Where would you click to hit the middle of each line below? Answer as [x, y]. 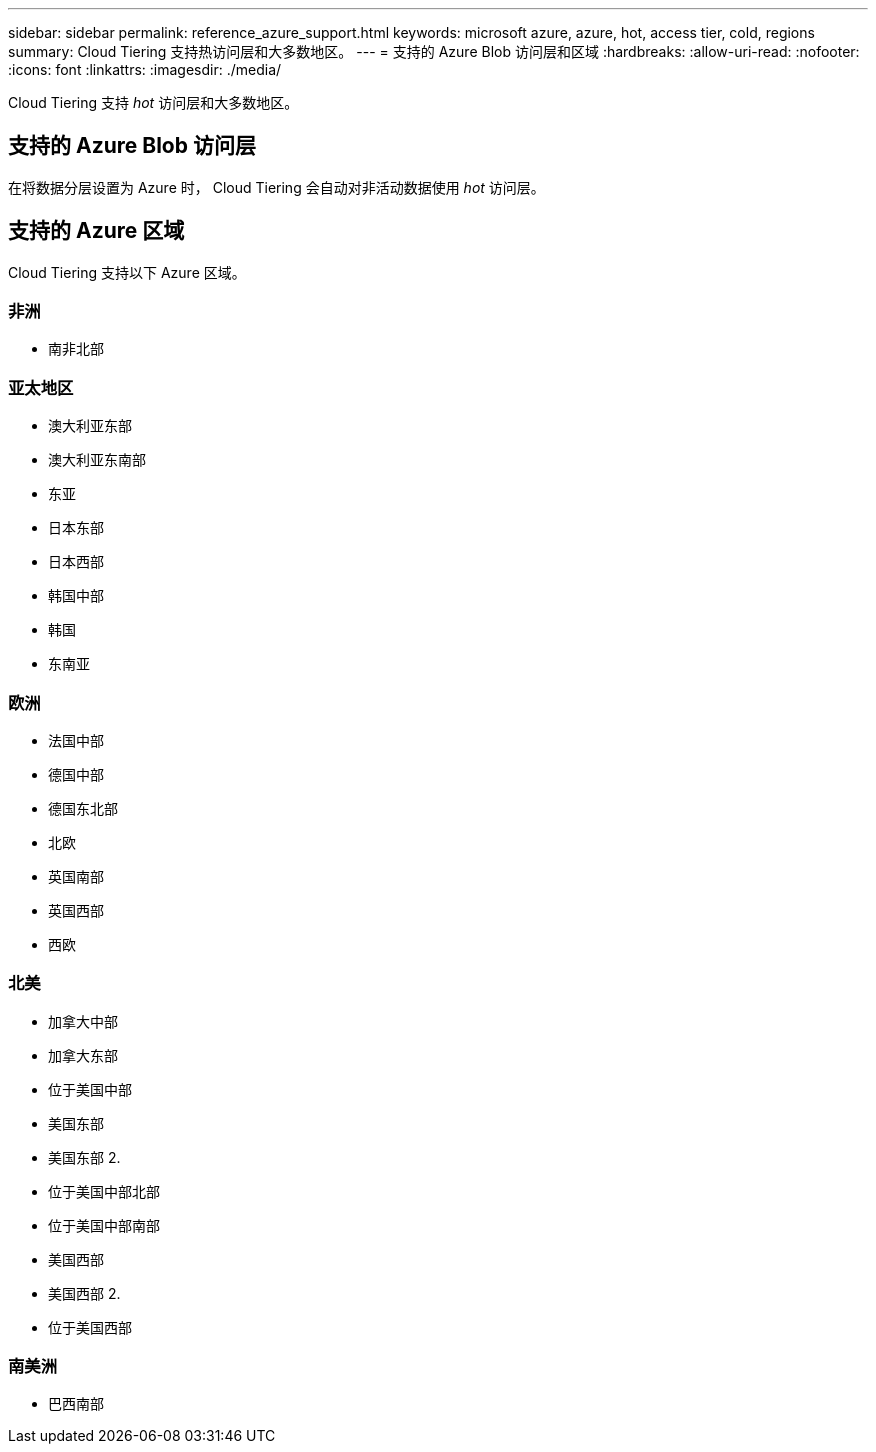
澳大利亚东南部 [97, 460]
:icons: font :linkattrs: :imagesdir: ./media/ [145, 69]
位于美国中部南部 [104, 1225]
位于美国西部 [90, 1327]
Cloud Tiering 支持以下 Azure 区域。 [127, 272]
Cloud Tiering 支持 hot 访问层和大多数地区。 [153, 102]
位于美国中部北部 [104, 1191]
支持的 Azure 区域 [96, 231]
